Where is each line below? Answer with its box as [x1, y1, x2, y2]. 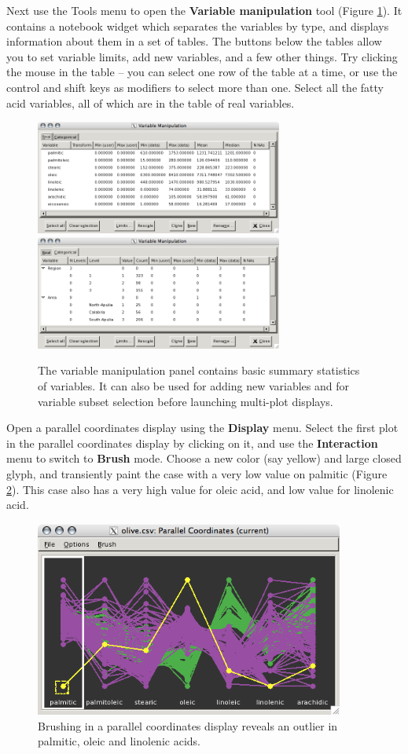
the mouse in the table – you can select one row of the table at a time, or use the [6, 64, 398, 80]
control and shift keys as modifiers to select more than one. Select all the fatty [6, 79, 384, 95]
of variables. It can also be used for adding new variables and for [38, 378, 349, 394]
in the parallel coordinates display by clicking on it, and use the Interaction [6, 434, 378, 451]
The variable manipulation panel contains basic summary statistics [38, 362, 360, 379]
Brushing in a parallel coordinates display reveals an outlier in [38, 717, 338, 734]
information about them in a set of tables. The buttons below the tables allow [6, 33, 382, 49]
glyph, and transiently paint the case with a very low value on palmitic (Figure [6, 466, 388, 481]
